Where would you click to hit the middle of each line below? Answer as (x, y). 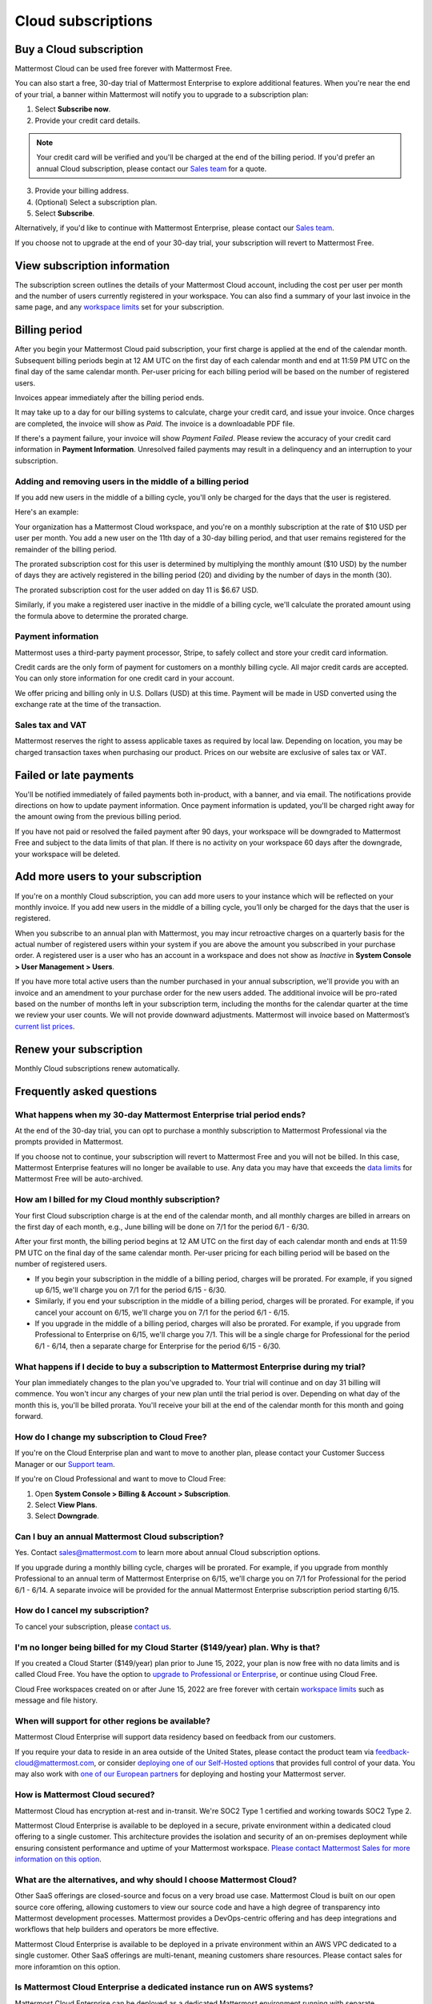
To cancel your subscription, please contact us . (93, 1626)
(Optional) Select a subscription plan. (96, 202)
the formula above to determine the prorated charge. (102, 616)
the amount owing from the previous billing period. (98, 817)
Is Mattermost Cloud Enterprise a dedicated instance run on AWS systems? (164, 1987)
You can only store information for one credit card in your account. (125, 678)
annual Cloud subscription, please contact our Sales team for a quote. (152, 168)
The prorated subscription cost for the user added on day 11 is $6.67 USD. (137, 590)
